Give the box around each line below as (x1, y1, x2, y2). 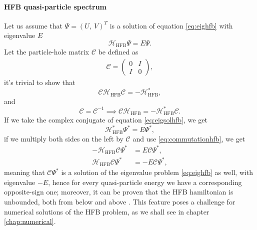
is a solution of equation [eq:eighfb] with (109, 20, 233, 30)
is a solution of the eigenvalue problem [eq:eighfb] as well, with (61, 167, 253, 177)
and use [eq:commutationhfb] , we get (132, 133, 245, 143)
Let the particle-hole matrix (4, 46, 89, 57)
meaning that (4, 167, 45, 177)
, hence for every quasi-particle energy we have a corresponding (48, 176, 242, 187)
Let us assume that (4, 20, 63, 30)
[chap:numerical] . (4, 216, 56, 226)
